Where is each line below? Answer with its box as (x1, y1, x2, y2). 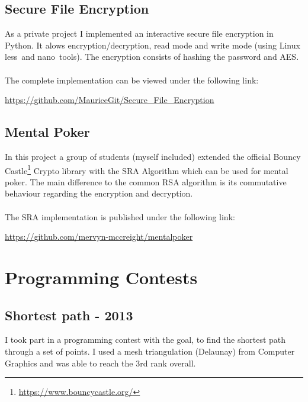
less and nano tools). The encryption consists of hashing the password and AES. (5, 50, 299, 63)
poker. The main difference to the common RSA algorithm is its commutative (5, 175, 287, 188)
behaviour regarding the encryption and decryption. (5, 187, 193, 200)
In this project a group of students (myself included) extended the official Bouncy (5, 150, 301, 162)
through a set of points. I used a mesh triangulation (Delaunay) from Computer (5, 345, 295, 357)
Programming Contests (5, 265, 198, 289)
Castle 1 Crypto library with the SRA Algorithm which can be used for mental (5, 162, 288, 176)
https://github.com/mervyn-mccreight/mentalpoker (5, 230, 193, 243)
